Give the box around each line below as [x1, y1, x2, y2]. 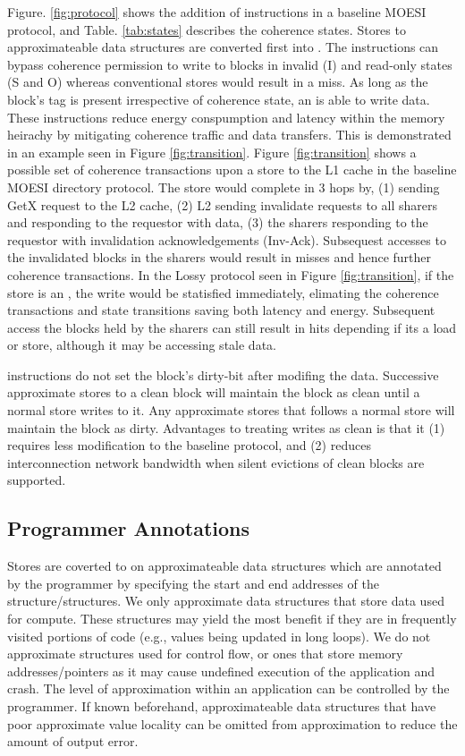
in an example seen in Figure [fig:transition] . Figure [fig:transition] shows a [7, 142, 417, 161]
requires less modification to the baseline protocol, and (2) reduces [7, 436, 371, 454]
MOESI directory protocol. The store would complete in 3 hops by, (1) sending [7, 177, 440, 196]
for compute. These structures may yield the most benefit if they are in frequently [7, 609, 457, 628]
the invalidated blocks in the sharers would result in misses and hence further [7, 248, 432, 267]
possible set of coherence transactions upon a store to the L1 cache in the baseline [7, 160, 457, 179]
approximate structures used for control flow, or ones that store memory [7, 644, 403, 663]
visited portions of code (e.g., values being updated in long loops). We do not [7, 626, 431, 645]
